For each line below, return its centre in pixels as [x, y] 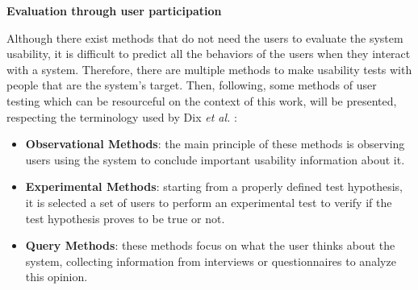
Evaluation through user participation [114, 10]
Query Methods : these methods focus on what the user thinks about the [210, 245]
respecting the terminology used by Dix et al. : [122, 116]
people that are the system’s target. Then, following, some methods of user [192, 85]
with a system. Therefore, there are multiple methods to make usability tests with [209, 69]
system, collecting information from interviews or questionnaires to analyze [211, 261]
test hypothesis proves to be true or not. [125, 218]
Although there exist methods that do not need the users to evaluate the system [205, 37]
